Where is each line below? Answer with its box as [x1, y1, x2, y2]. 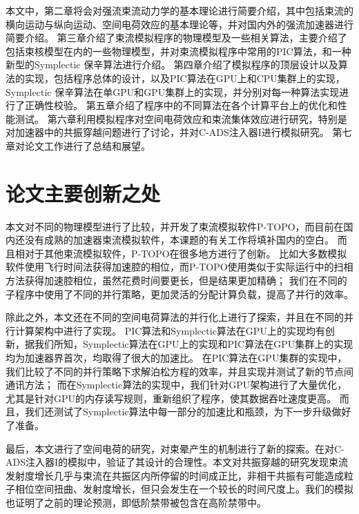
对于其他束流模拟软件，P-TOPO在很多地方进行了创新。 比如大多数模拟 [24, 246, 347, 260]
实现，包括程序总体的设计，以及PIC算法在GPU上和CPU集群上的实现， [24, 70, 345, 85]
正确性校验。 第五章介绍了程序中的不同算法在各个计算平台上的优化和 [24, 98, 338, 112]
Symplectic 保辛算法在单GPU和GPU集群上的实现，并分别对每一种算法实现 [6, 84, 340, 99]
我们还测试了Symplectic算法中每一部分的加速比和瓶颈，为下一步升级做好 [24, 404, 351, 419]
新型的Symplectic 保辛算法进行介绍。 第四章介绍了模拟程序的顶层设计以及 [6, 57, 338, 72]
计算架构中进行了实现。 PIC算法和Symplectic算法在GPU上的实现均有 [14, 323, 325, 337]
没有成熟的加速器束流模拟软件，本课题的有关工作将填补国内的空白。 [24, 233, 334, 247]
